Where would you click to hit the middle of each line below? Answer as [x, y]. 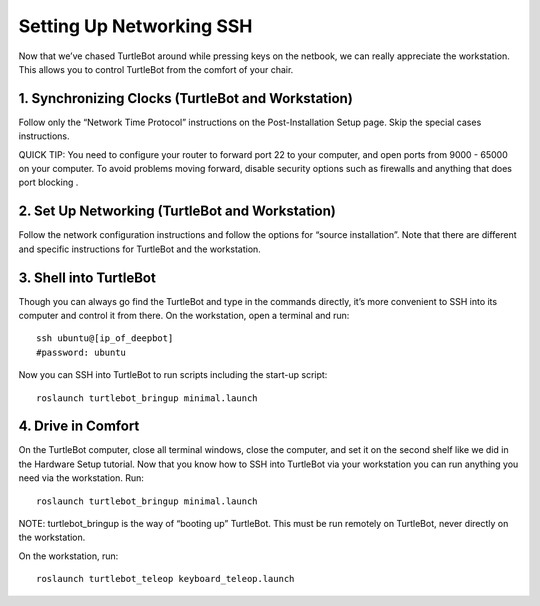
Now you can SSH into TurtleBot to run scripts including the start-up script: [173, 375]
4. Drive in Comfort [79, 426]
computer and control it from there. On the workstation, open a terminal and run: [184, 315]
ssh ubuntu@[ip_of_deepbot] [105, 338]
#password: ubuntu [81, 352]
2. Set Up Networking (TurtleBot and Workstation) [177, 211]
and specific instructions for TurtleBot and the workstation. [140, 249]
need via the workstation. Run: [81, 478]
